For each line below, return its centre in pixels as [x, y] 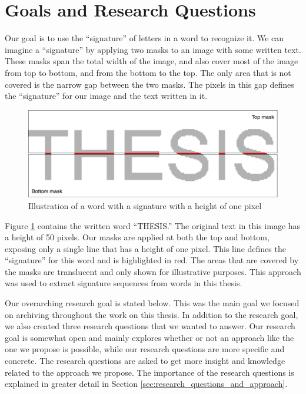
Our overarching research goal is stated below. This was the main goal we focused [152, 303]
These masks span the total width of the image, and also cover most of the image [152, 61]
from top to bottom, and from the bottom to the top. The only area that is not [148, 72]
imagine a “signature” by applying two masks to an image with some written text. [153, 49]
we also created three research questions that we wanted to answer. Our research [150, 326]
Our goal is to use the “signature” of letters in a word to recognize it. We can [144, 38]
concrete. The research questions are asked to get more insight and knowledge [145, 361]
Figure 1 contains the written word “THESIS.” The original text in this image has [153, 225]
